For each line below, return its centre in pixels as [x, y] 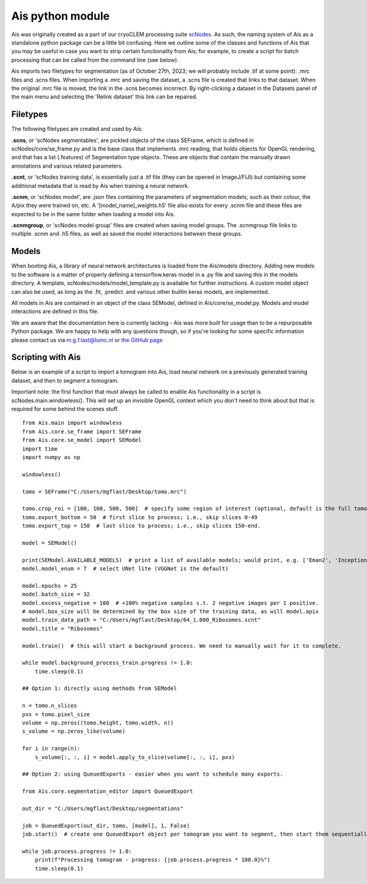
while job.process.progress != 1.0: [77, 851]
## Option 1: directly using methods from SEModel [100, 688]
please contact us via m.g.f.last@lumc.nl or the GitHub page [87, 340]
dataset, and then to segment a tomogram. [65, 380]
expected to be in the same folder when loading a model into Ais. [93, 214]
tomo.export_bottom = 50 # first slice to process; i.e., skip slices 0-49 [140, 517]
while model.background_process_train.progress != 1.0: [108, 663]
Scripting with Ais [46, 357]
